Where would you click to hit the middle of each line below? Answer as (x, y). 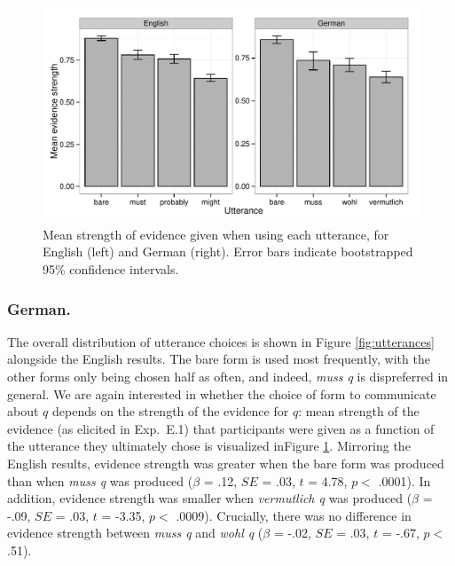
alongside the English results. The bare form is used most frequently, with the (219, 359)
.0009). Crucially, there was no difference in (294, 515)
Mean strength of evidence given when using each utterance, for (216, 234)
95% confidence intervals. (111, 269)
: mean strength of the (359, 411)
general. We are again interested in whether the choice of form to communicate (222, 393)
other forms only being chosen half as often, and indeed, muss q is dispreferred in (228, 376)
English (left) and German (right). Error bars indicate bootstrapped (228, 252)
